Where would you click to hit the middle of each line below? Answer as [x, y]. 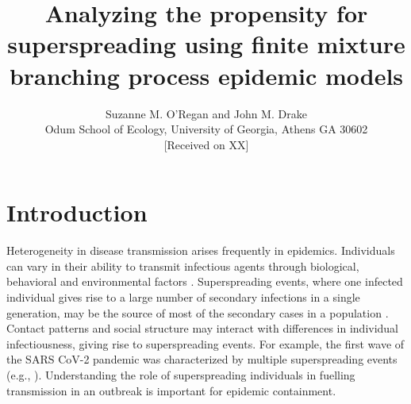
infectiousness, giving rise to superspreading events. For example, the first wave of [205, 343]
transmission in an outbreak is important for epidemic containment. [171, 390]
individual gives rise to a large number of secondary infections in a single [183, 297]
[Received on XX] [206, 144]
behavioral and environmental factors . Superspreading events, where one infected [205, 281]
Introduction [77, 212]
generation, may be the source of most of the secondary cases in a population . [198, 312]
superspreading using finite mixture [206, 44]
